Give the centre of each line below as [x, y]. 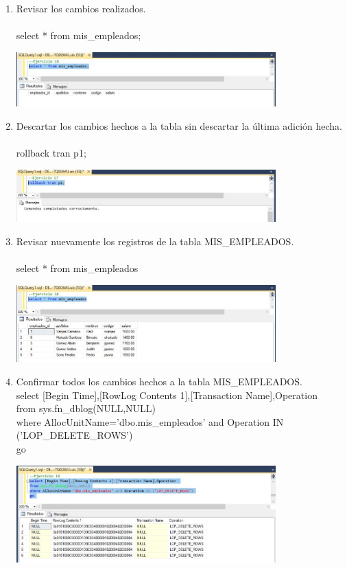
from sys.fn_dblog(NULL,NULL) [86, 408]
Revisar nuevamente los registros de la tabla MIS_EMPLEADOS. [155, 241]
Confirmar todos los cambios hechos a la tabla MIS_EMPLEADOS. [159, 382]
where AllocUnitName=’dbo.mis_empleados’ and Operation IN [150, 421]
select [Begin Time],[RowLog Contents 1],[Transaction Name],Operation [167, 395]
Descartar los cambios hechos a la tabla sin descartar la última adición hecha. [179, 126]
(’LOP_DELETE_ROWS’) [74, 435]
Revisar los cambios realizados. [81, 8]
